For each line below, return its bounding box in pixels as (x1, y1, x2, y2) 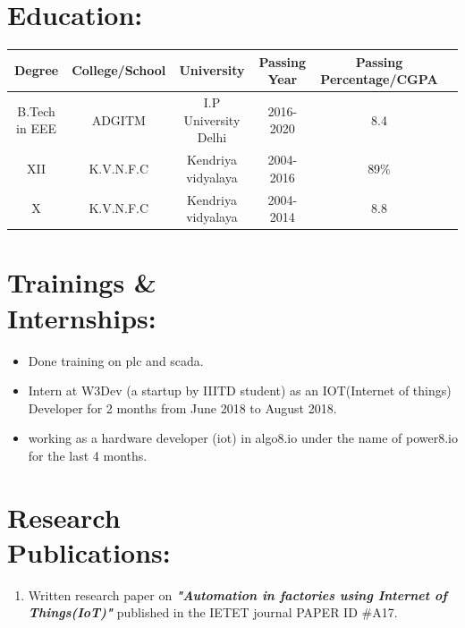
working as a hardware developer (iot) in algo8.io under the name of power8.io (28, 429, 459, 447)
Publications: (7, 533, 171, 570)
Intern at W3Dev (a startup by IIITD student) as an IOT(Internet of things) (28, 381, 452, 400)
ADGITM (91, 110, 146, 129)
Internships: (7, 299, 156, 335)
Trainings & (7, 264, 156, 301)
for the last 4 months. (28, 446, 148, 464)
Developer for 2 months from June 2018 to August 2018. (28, 398, 337, 417)
